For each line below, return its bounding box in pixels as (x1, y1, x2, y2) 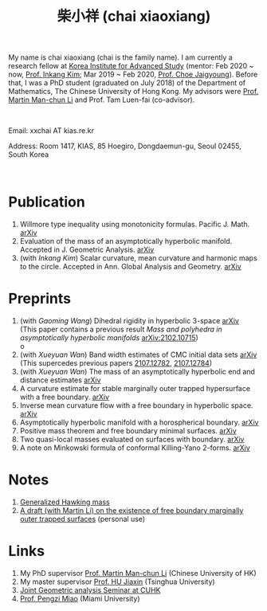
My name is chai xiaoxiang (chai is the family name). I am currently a (8, 53, 233, 62)
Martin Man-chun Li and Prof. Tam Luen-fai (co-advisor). (8, 95, 195, 104)
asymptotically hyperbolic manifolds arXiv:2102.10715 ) (19, 333, 199, 343)
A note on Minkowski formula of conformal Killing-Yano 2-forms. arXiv (19, 443, 251, 452)
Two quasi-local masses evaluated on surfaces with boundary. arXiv (19, 435, 245, 445)
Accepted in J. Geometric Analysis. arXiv (19, 245, 155, 255)
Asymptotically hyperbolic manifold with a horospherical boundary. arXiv (19, 417, 259, 427)
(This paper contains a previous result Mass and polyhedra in (19, 324, 223, 335)
